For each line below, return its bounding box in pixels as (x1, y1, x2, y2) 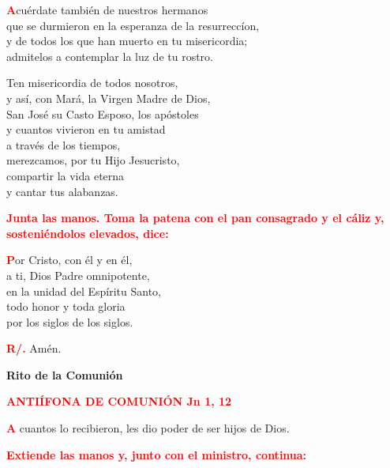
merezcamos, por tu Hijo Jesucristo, (6, 152, 180, 168)
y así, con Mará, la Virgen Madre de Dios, (6, 89, 211, 106)
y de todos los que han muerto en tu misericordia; (6, 32, 248, 49)
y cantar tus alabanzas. (6, 183, 118, 199)
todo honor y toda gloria (6, 298, 126, 315)
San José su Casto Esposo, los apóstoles (6, 105, 199, 122)
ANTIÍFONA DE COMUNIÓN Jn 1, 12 (6, 393, 232, 409)
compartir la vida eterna (6, 167, 125, 183)
